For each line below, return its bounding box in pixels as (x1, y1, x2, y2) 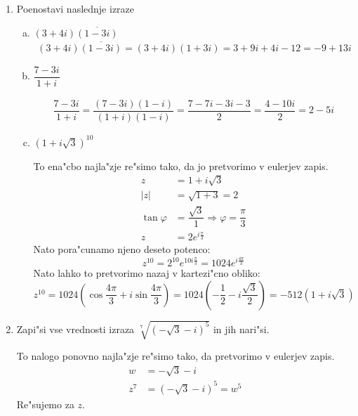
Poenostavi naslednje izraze (16, 1, 135, 15)
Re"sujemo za (16, 396, 74, 411)
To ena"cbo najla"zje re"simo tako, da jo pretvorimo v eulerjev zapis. (33, 158, 329, 173)
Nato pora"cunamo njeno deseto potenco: (33, 242, 211, 256)
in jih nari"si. (213, 321, 270, 336)
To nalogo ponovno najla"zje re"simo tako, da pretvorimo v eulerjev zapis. (16, 349, 335, 363)
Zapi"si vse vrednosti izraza (16, 321, 135, 336)
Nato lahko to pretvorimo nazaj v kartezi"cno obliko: (33, 266, 260, 280)
